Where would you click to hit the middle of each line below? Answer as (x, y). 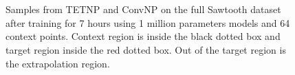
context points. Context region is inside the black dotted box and (143, 36)
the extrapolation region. (58, 63)
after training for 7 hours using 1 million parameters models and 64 (148, 22)
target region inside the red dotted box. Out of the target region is (146, 49)
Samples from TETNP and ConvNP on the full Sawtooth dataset (143, 9)
